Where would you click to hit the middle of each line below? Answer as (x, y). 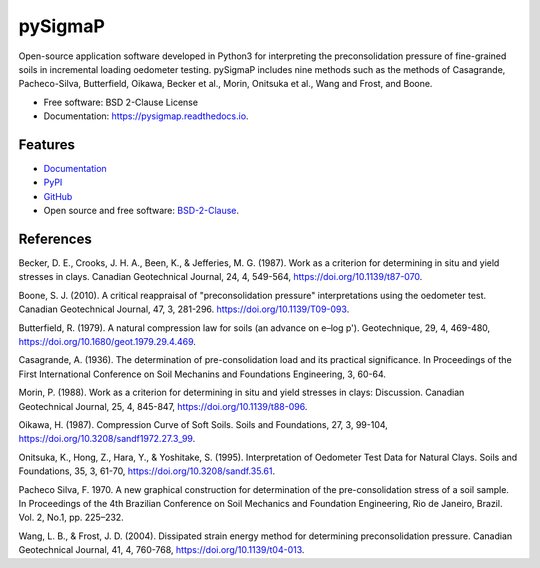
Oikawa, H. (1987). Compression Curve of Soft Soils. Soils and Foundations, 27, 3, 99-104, (203, 424)
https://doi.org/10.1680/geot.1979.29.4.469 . (107, 342)
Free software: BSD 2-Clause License (121, 102)
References (55, 239)
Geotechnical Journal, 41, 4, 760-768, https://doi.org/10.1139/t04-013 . (161, 550)
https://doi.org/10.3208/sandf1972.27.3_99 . (107, 439)
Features (46, 144)
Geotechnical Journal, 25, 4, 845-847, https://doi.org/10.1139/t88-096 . (163, 406)
